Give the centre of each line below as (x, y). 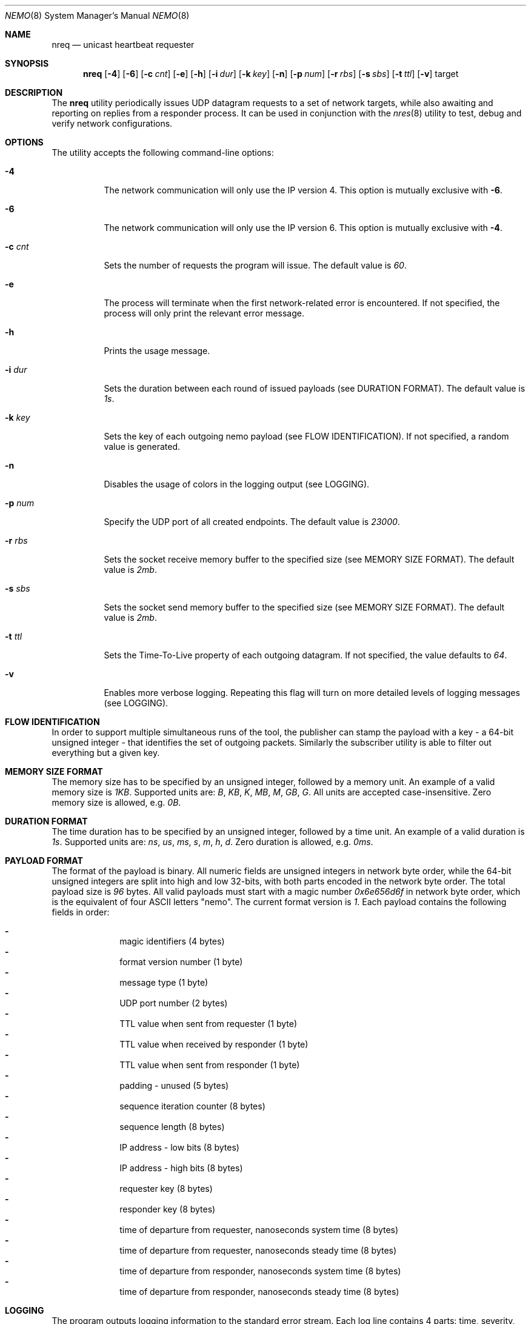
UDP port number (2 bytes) (174, 1003)
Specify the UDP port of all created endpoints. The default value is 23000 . (252, 522)
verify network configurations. (112, 123)
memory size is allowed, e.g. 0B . (116, 802)
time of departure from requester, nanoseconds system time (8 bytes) (259, 1230)
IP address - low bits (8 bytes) (179, 1147)
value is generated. (142, 446)
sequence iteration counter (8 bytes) (192, 1106)
